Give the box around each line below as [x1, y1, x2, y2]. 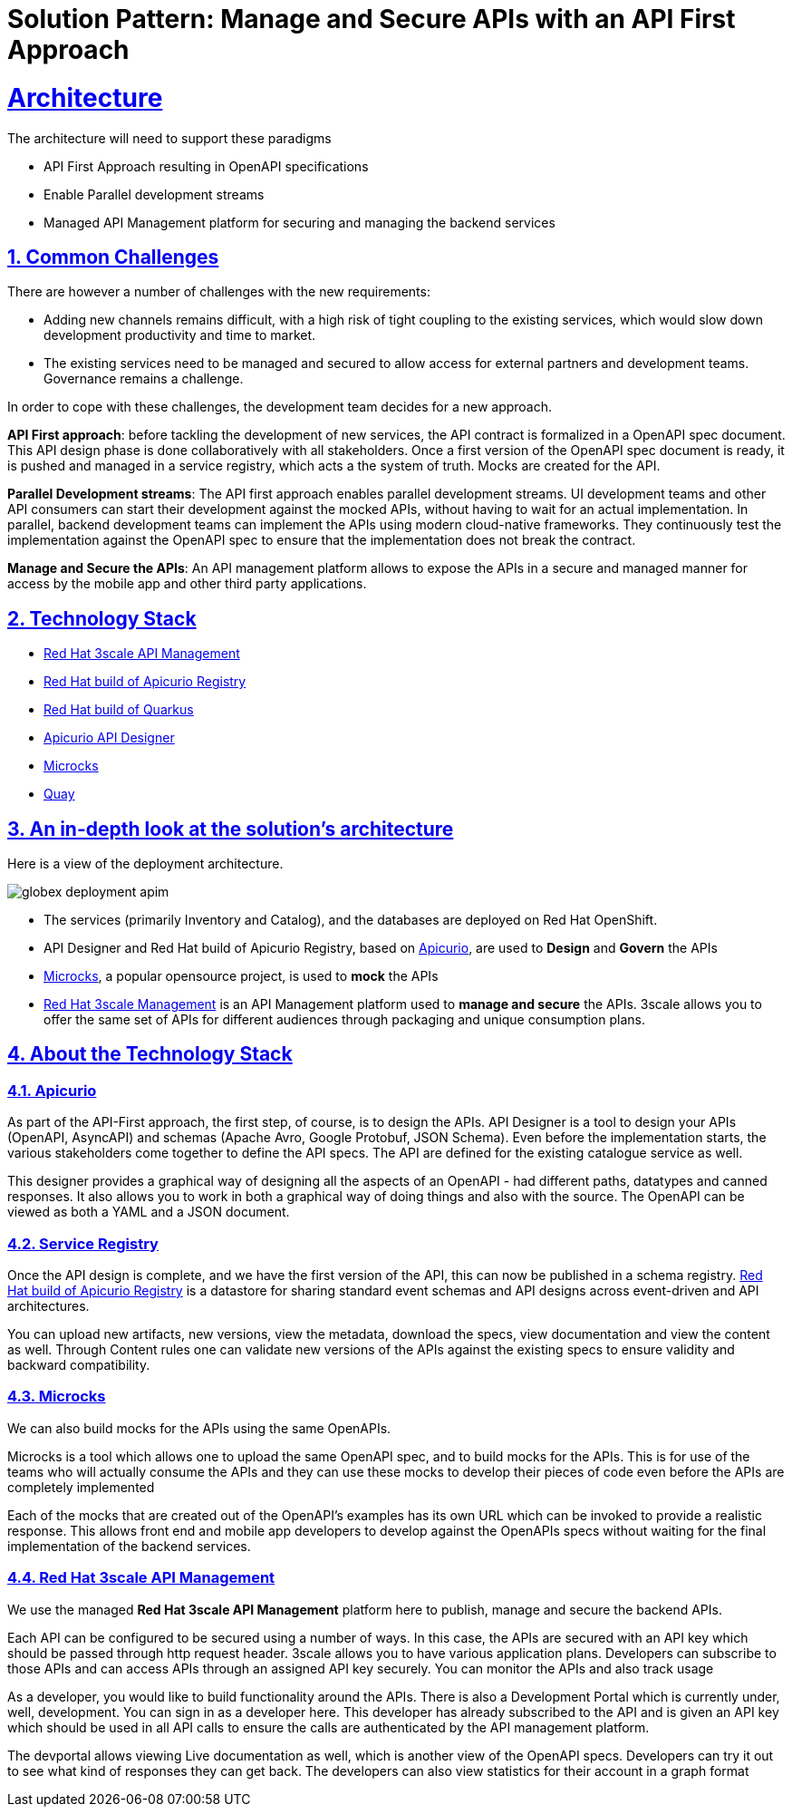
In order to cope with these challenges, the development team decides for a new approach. [7, 399, 553, 415]
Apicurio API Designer [43, 730, 175, 746]
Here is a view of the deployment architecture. [7, 856, 284, 872]
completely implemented [7, 1479, 155, 1495]
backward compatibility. [7, 1357, 150, 1373]
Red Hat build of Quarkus [43, 702, 194, 718]
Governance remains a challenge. [43, 371, 244, 387]
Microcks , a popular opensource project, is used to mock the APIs [43, 968, 439, 985]
